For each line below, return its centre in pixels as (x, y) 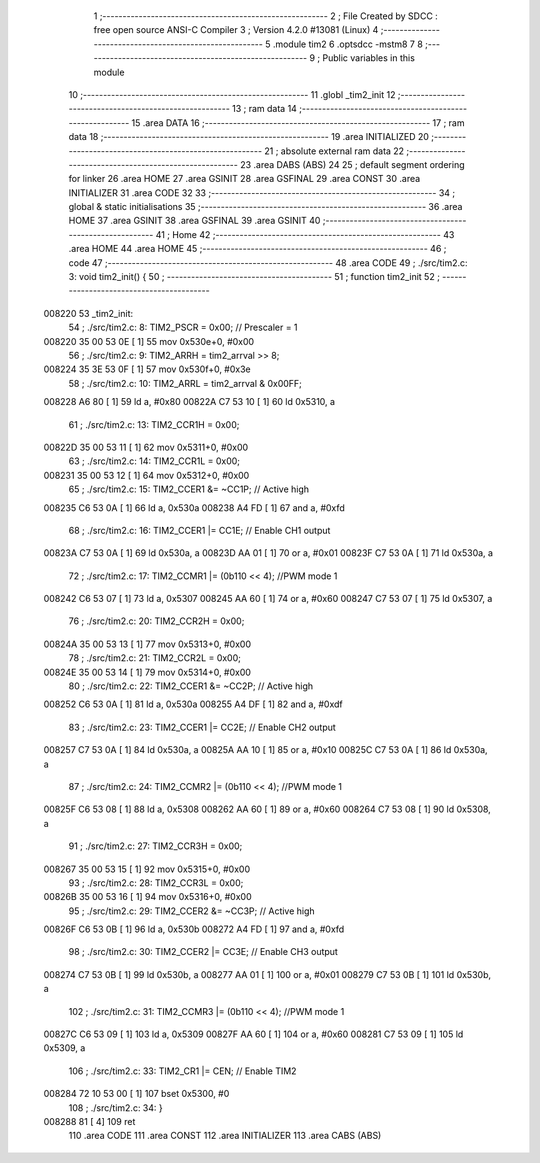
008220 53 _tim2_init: (88, 313)
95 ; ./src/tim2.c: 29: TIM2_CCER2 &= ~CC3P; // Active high (191, 911)
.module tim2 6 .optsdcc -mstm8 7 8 (348, 44)
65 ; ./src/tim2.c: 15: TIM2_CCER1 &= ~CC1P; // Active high (189, 489)
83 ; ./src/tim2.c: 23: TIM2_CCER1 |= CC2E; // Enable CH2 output (202, 727)
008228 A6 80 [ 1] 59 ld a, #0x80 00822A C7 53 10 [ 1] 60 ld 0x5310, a (189, 402)
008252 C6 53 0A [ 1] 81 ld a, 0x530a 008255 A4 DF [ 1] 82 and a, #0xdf (193, 704)
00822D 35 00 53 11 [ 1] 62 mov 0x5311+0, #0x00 (146, 447)
